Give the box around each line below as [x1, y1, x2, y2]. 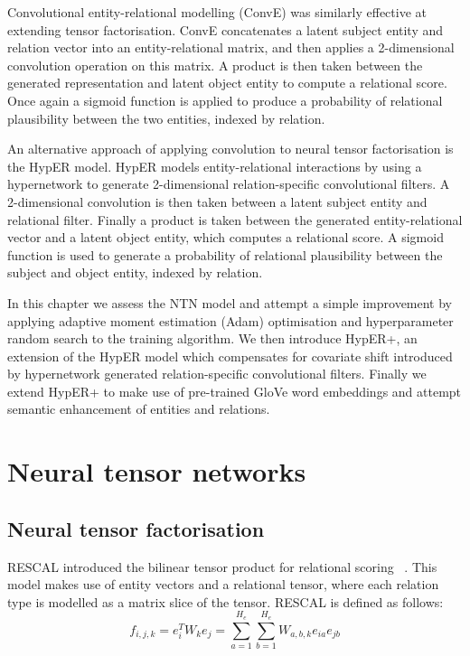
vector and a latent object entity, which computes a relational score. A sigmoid [7, 228, 444, 247]
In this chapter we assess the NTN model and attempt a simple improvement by [7, 293, 453, 312]
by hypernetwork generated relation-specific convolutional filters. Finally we [7, 364, 427, 383]
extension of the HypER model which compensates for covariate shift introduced [7, 346, 453, 365]
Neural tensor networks [7, 453, 306, 490]
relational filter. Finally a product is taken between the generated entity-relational [7, 210, 463, 229]
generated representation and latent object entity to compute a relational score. [7, 73, 447, 92]
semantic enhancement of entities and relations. [7, 399, 270, 418]
